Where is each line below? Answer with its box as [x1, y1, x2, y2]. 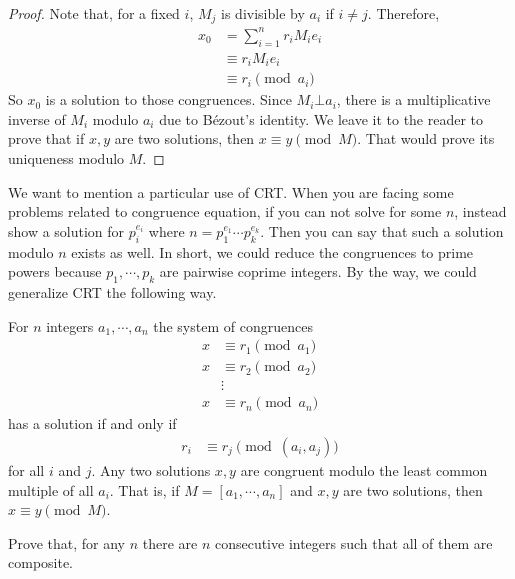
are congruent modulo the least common [240, 459, 488, 480]
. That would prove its [357, 128, 495, 149]
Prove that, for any [8, 532, 125, 553]
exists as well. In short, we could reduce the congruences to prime [71, 241, 474, 262]
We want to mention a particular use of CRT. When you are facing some [8, 181, 454, 202]
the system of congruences [153, 315, 313, 336]
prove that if [8, 128, 85, 149]
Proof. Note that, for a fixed [8, 3, 180, 23]
